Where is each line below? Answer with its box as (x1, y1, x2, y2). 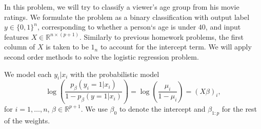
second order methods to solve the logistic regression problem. (4, 51, 199, 62)
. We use (81, 103, 108, 114)
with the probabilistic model (70, 68, 159, 79)
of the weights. (4, 115, 50, 125)
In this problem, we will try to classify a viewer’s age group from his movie (4, 2, 239, 12)
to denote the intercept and (119, 103, 206, 114)
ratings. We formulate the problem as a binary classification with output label (4, 11, 250, 22)
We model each (4, 68, 52, 79)
